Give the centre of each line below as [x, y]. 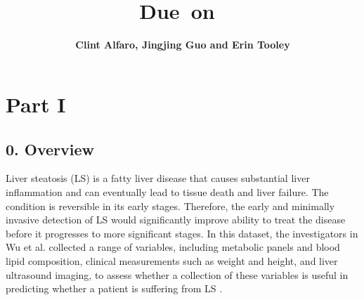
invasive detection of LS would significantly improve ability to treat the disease [176, 220]
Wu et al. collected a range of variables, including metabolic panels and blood [173, 247]
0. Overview [50, 149]
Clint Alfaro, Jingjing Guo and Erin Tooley [183, 44]
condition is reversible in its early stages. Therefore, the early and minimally [170, 206]
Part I [36, 104]
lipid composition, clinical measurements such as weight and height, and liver [172, 261]
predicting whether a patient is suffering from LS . [114, 288]
